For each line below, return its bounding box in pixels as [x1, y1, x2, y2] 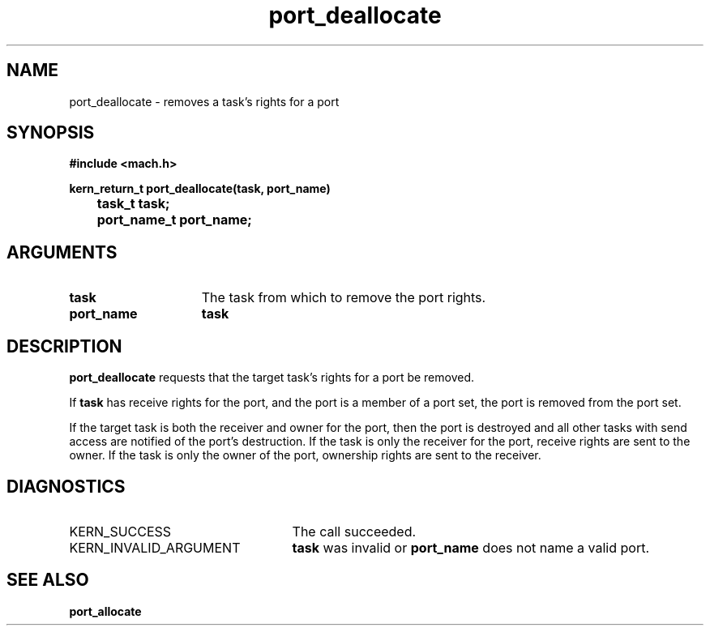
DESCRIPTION [6, 335, 122, 357]
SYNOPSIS [6, 122, 95, 143]
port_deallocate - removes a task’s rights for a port [69, 94, 340, 109]
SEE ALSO [6, 570, 89, 591]
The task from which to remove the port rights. [201, 289, 486, 306]
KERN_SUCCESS [69, 523, 172, 540]
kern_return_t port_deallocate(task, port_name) [69, 181, 331, 196]
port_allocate [69, 604, 142, 618]
